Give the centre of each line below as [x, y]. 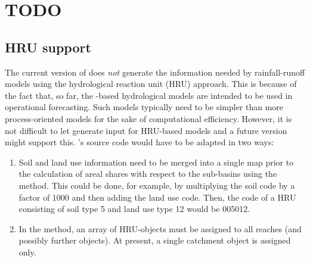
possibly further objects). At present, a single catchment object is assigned [155, 240]
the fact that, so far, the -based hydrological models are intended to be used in [149, 95]
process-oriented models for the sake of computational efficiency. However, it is [148, 118]
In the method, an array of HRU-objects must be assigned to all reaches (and [160, 228]
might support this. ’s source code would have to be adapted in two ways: [139, 142]
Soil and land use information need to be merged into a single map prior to [156, 162]
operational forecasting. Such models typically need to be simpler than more [144, 107]
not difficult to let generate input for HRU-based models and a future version [146, 130]
